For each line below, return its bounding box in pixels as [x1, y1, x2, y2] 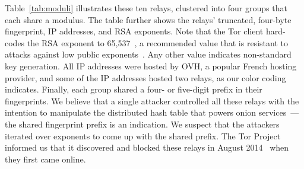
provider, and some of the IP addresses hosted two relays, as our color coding [5, 71, 286, 84]
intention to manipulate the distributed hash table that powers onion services [5, 106, 287, 119]
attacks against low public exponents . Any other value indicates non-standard [5, 48, 292, 60]
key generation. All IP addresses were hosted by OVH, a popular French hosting [5, 59, 297, 72]
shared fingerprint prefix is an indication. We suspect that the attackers [19, 117, 280, 130]
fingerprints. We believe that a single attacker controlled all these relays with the [5, 94, 299, 107]
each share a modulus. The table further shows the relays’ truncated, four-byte [5, 13, 292, 25]
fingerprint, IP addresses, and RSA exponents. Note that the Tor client [5, 25, 264, 37]
